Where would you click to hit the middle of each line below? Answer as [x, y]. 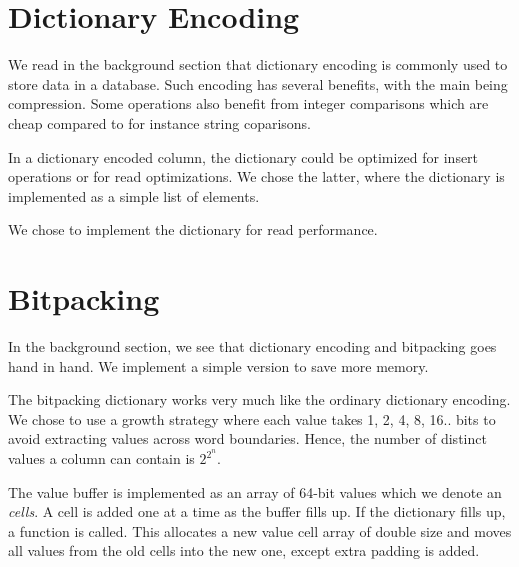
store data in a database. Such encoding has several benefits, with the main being [258, 83]
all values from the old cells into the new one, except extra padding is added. [244, 550]
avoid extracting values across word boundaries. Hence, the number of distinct [247, 438]
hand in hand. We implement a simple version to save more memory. [218, 365]
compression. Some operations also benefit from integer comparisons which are [248, 103]
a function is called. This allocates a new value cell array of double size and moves [260, 530]
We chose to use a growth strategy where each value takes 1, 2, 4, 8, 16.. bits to [252, 418]
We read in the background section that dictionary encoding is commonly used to [258, 64]
